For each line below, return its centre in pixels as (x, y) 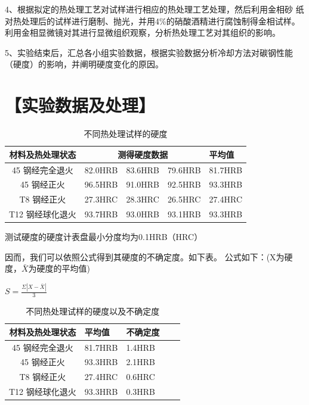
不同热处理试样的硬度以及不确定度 (93, 311)
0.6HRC (140, 377)
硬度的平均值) (64, 268)
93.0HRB (143, 214)
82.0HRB (101, 169)
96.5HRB (101, 184)
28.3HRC (143, 199)
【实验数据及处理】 (80, 105)
